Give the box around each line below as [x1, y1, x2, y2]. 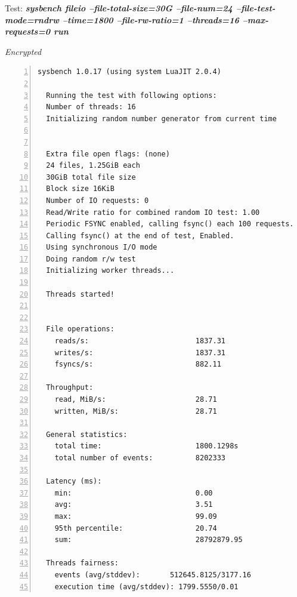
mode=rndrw [5, 13, 59, 26]
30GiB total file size [46, 173, 136, 181]
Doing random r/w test [46, 254, 136, 263]
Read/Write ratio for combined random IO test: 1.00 [46, 208, 260, 217]
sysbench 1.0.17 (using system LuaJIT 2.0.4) [38, 67, 221, 76]
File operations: [46, 325, 115, 334]
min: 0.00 [54, 488, 213, 497]
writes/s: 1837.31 [54, 348, 225, 357]
